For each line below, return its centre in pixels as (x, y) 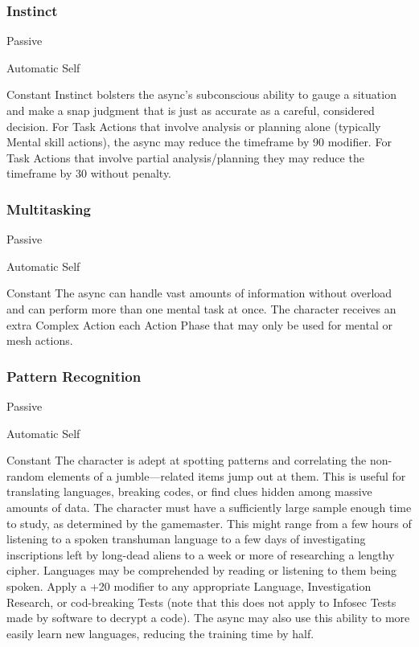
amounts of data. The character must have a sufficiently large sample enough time (209, 507)
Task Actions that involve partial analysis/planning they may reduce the (185, 157)
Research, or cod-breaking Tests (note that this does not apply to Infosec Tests (201, 602)
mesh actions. (40, 340)
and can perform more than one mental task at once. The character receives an (201, 308)
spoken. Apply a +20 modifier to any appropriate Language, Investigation (189, 586)
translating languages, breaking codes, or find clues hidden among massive (189, 491)
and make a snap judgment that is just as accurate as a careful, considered (191, 110)
